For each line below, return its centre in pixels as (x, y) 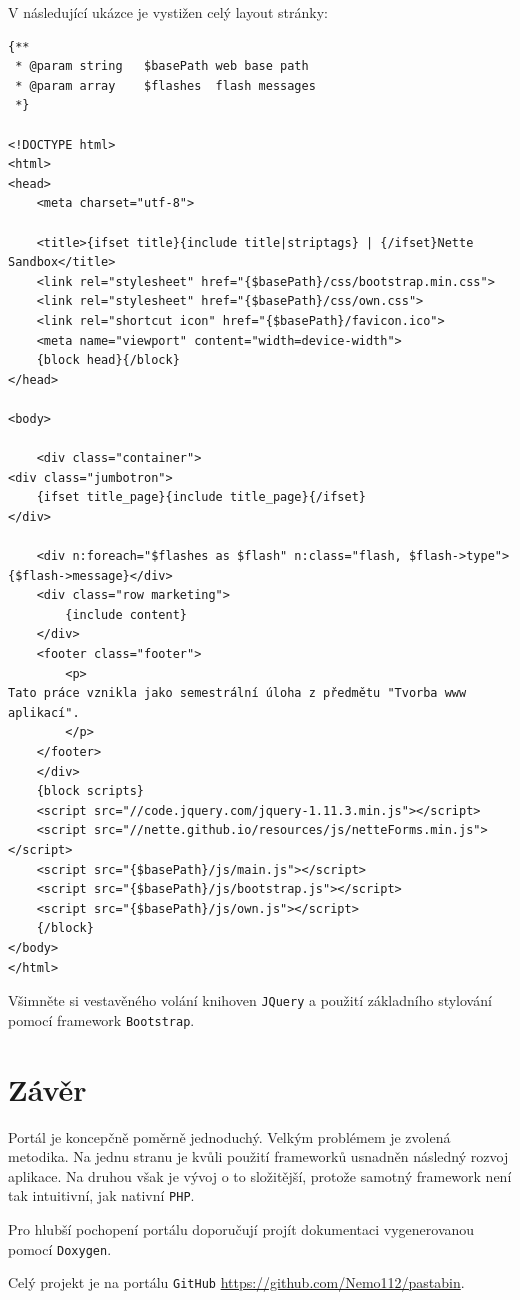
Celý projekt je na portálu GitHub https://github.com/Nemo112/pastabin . (236, 1282)
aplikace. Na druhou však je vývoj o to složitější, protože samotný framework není (260, 1175)
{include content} (126, 614)
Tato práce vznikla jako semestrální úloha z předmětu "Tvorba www (237, 693)
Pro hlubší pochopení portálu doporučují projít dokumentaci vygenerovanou (241, 1228)
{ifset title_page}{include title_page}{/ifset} (201, 497)
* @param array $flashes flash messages (165, 85)
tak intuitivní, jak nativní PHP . (101, 1195)
